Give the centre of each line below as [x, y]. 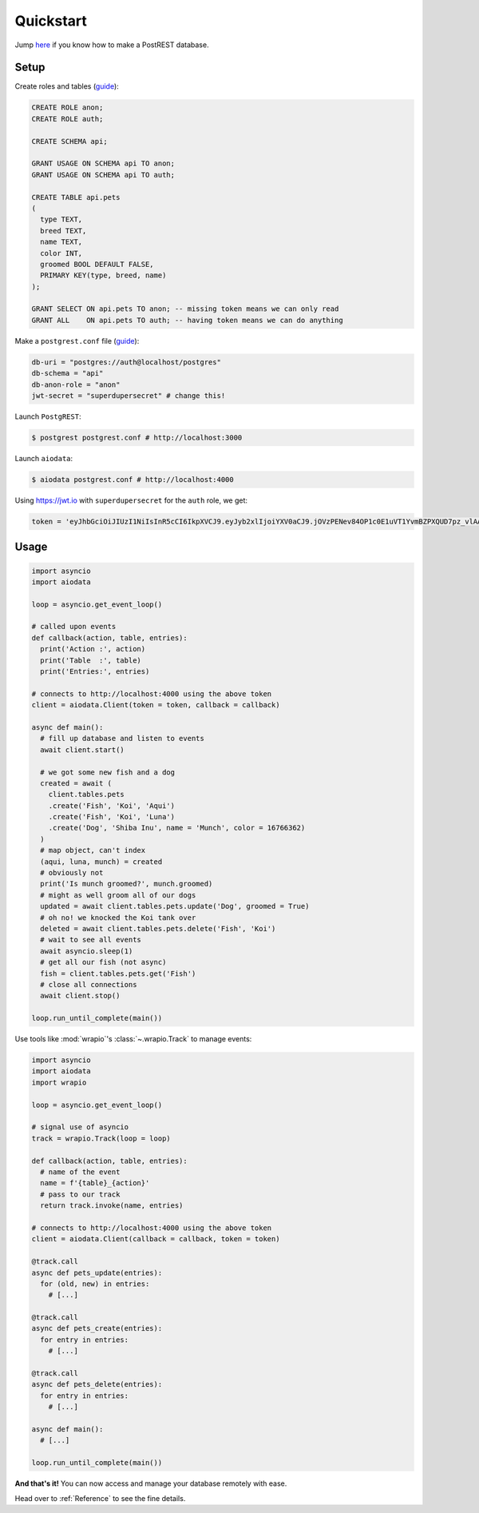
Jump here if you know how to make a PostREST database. [112, 45]
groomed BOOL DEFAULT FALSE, [97, 264]
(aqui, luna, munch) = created [101, 862]
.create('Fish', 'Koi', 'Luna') [112, 817]
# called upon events [74, 627]
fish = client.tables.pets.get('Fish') [118, 973]
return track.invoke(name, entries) [112, 1206]
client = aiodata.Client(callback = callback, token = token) [156, 1239]
